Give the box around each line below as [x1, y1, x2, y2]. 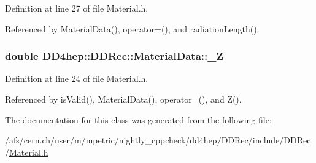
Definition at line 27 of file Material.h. [5, 2, 148, 14]
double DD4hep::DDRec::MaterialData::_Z [5, 48, 223, 63]
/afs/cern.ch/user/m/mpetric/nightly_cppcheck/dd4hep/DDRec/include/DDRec [5, 134, 311, 147]
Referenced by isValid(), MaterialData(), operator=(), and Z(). [5, 93, 242, 105]
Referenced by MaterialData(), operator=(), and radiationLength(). [5, 22, 260, 35]
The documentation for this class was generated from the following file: [5, 113, 272, 126]
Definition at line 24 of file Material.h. [5, 72, 148, 85]
